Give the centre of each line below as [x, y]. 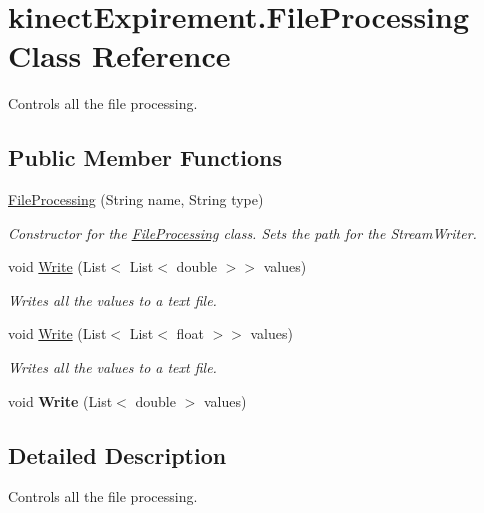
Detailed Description [117, 454]
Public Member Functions [145, 157]
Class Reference [119, 55]
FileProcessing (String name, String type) [136, 199]
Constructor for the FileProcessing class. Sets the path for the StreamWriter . [242, 232]
